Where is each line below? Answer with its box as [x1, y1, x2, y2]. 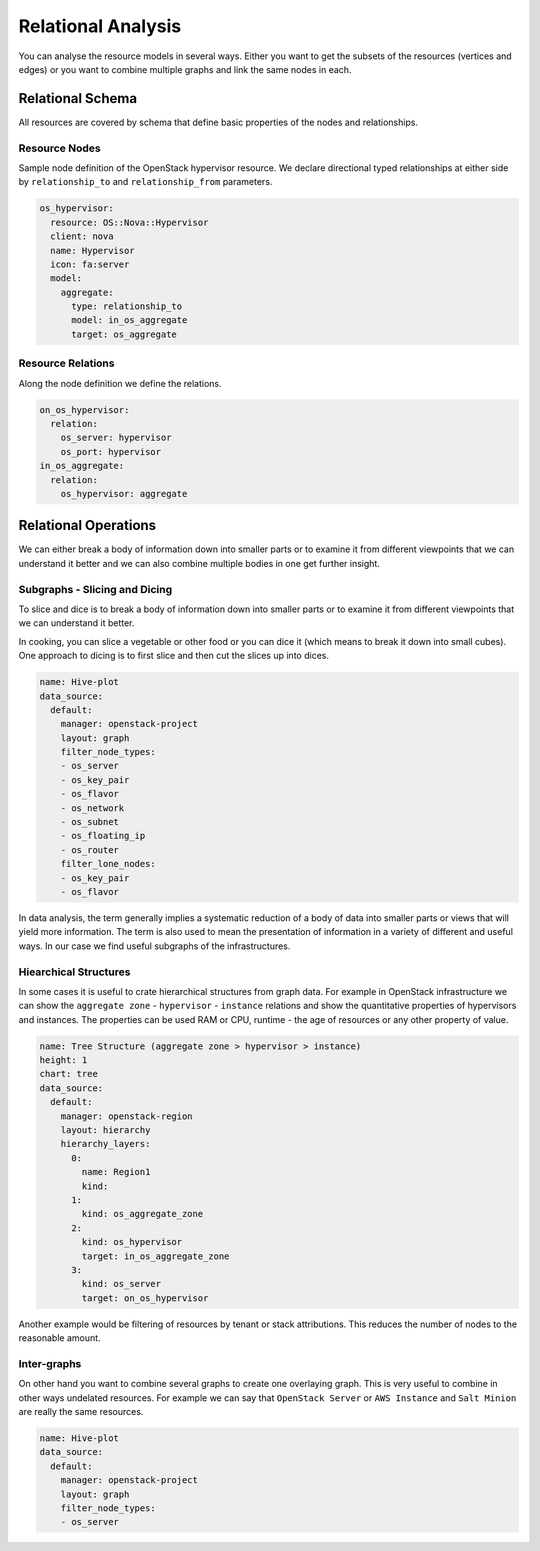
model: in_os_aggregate [71, 315, 188, 326]
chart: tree [39, 1068, 99, 1080]
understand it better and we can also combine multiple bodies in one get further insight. [18, 557, 380, 569]
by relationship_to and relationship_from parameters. [18, 176, 273, 188]
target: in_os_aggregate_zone [81, 1250, 230, 1262]
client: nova [50, 231, 114, 242]
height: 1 [39, 1055, 88, 1066]
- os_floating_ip [60, 830, 146, 842]
